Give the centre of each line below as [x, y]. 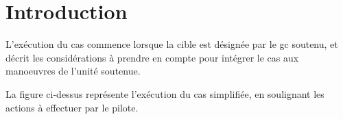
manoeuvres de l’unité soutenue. [73, 71]
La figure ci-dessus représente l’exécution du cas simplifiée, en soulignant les [165, 93]
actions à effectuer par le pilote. [72, 107]
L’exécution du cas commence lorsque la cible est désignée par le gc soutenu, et [172, 44]
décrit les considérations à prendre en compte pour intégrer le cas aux [152, 57]
